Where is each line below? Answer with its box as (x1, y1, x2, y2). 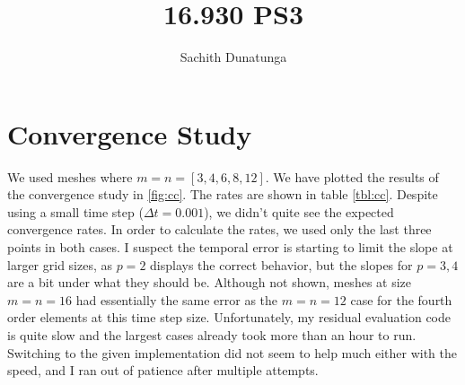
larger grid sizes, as (7, 255, 112, 274)
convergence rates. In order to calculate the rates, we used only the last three (7, 220, 432, 239)
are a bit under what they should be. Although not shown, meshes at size (7, 273, 412, 292)
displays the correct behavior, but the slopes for (150, 255, 413, 274)
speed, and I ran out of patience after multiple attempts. (7, 361, 319, 380)
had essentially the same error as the (75, 290, 278, 309)
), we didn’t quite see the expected (204, 202, 394, 221)
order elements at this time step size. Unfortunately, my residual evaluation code (7, 308, 452, 327)
